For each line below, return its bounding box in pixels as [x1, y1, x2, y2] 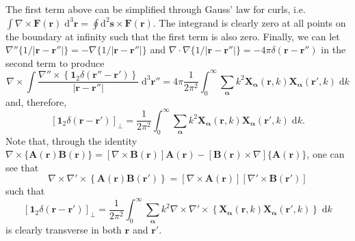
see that [5, 160, 39, 174]
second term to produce [5, 55, 105, 70]
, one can [306, 147, 345, 161]
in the [321, 42, 346, 57]
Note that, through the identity [5, 133, 137, 147]
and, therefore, [5, 94, 67, 109]
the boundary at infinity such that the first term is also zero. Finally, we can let [5, 29, 340, 43]
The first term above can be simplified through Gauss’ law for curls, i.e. [5, 2, 306, 16]
